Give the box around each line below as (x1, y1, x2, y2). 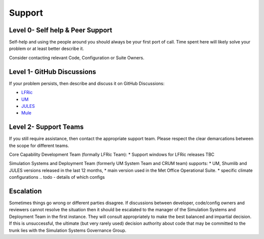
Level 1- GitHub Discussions (9, 68, 96, 76)
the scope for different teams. (9, 143, 69, 148)
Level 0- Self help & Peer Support (9, 26, 112, 34)
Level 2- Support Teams (9, 123, 84, 131)
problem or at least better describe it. (9, 46, 84, 51)
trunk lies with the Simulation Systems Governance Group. (9, 227, 127, 233)
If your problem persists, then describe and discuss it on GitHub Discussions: (9, 80, 165, 86)
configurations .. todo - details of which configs (9, 174, 105, 180)
